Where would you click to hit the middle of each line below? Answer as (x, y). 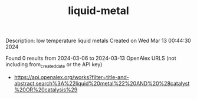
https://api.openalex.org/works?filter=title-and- (71, 77)
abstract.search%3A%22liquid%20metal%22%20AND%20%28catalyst (102, 83)
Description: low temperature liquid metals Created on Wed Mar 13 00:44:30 (98, 41)
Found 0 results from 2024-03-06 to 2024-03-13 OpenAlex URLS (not (91, 58)
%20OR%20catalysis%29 (46, 90)
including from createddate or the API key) (54, 65)
